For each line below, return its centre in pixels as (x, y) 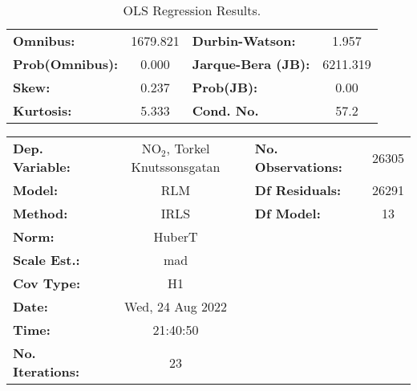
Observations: (298, 167)
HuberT (176, 236)
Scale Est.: (47, 260)
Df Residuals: (298, 190)
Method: (40, 213)
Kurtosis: (43, 110)
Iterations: (47, 371)
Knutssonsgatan (176, 167)
